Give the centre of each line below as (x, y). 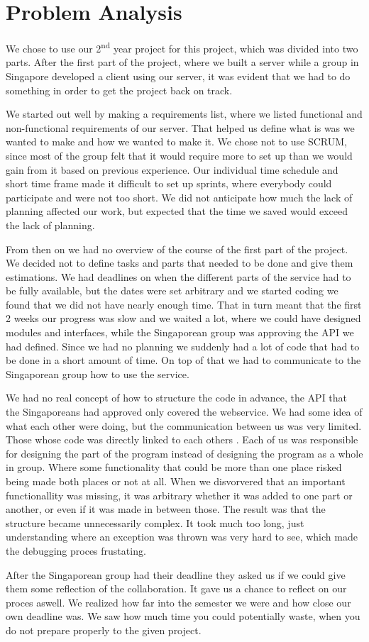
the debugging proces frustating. (76, 550)
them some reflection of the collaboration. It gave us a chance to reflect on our (176, 588)
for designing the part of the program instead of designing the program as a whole (184, 453)
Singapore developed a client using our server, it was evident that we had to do (178, 76)
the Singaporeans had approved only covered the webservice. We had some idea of (184, 412)
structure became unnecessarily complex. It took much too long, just (155, 522)
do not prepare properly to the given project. (104, 630)
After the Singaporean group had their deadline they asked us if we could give (176, 574)
